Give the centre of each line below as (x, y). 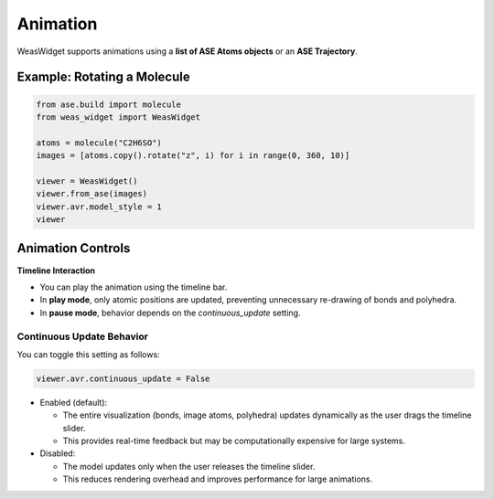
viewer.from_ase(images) (92, 194)
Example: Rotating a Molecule (104, 77)
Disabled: (58, 453)
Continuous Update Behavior (82, 336)
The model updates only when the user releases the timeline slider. (189, 466)
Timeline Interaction (56, 271)
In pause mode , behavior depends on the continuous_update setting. (170, 313)
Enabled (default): (74, 402)
